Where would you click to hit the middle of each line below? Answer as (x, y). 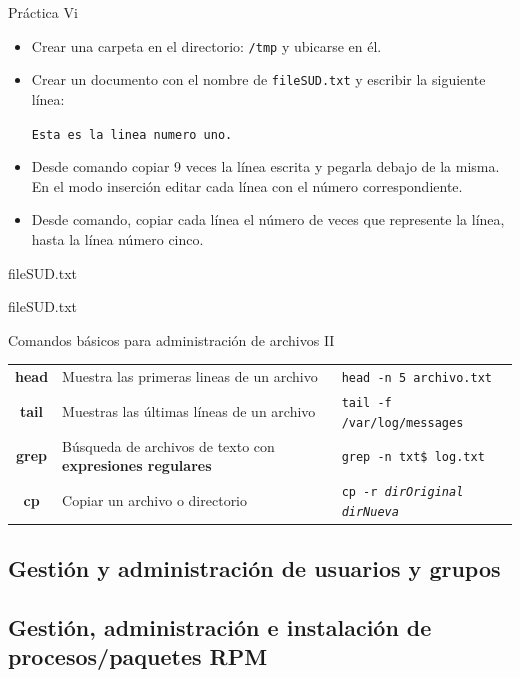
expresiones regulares (137, 465)
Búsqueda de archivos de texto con (168, 445)
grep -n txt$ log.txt (413, 457)
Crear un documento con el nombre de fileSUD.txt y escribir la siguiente (258, 79)
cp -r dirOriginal (402, 491)
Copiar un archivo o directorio (155, 499)
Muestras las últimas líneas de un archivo (189, 410)
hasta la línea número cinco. (117, 238)
